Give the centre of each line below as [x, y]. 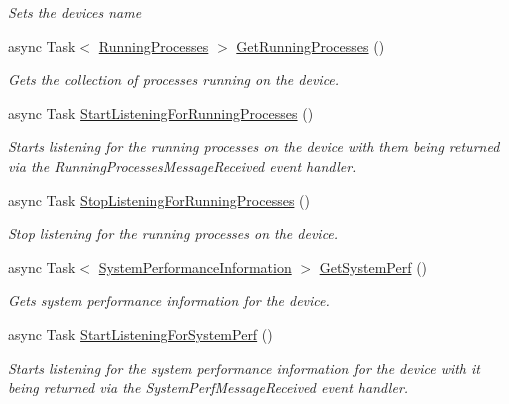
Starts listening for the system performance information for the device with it [244, 367]
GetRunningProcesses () [310, 45]
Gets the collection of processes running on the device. [174, 79]
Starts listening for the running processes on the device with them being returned [254, 146]
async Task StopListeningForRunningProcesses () [159, 199]
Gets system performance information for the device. [169, 300]
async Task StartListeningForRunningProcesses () [161, 112]
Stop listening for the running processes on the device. [173, 233]
